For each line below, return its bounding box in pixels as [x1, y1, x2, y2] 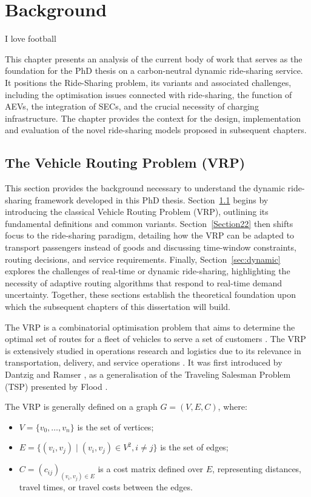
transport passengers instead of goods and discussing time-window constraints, [5, 241, 296, 254]
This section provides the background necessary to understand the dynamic [5, 182, 285, 194]
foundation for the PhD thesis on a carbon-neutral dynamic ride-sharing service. [5, 64, 303, 77]
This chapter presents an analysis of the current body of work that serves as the [5, 52, 303, 65]
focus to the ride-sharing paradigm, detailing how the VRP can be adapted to [5, 229, 295, 242]
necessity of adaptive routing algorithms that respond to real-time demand [5, 276, 283, 289]
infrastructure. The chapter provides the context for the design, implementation [5, 111, 301, 124]
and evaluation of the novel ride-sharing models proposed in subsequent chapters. [5, 123, 307, 136]
